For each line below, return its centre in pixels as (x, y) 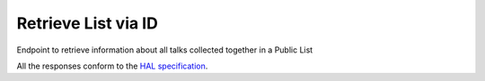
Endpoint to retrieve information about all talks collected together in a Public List (165, 50)
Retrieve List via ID (88, 23)
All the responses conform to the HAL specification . (112, 66)
